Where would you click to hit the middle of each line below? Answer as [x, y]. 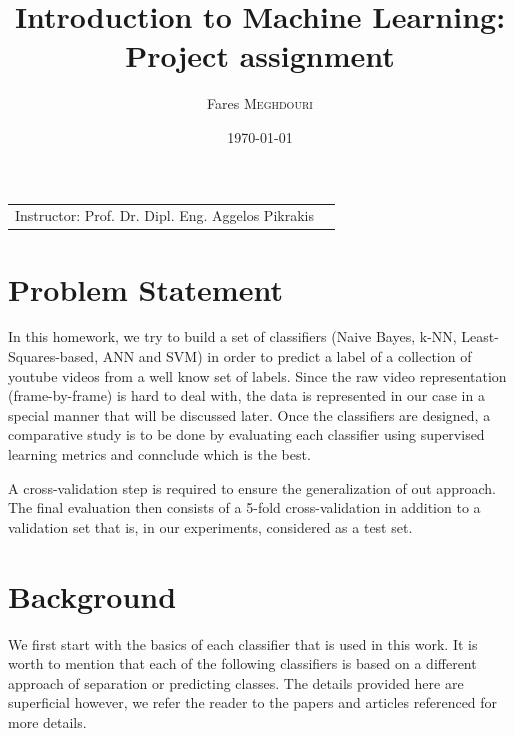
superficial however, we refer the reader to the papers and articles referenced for [253, 702]
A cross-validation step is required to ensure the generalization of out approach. [252, 487]
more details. [47, 721]
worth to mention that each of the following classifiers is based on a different [242, 663]
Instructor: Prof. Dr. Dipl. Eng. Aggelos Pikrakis [164, 215]
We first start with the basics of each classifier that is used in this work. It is [243, 643]
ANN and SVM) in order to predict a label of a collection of [287, 356]
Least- [480, 336]
